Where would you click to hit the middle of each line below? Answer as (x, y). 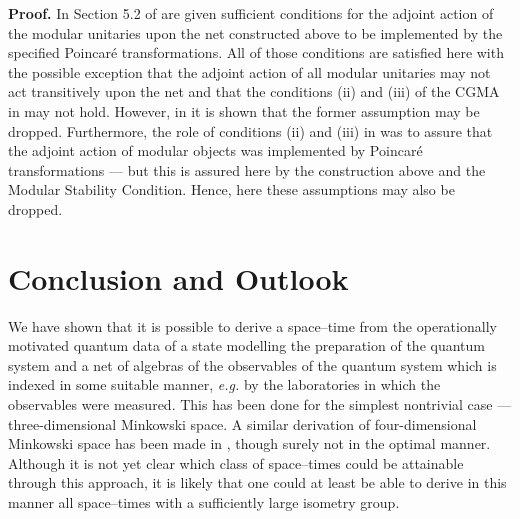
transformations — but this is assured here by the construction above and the (247, 169)
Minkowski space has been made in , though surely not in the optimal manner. (249, 443)
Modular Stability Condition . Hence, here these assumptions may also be (231, 189)
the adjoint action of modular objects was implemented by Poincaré (215, 150)
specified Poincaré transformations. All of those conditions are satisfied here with (256, 52)
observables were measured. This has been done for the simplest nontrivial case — (260, 404)
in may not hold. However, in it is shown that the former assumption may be (244, 110)
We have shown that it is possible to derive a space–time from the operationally (252, 325)
